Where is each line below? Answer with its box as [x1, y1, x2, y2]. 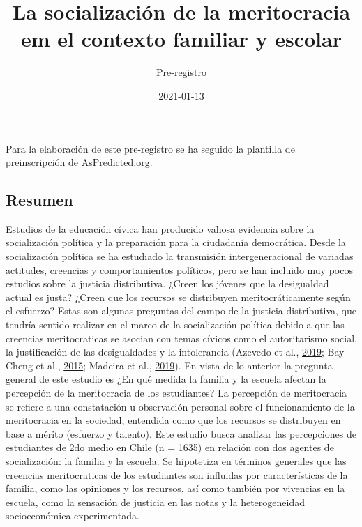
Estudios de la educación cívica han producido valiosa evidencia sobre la [6, 221, 315, 236]
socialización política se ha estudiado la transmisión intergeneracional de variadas [6, 249, 354, 263]
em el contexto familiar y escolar [21, 24, 342, 53]
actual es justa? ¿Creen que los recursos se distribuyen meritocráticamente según [6, 289, 351, 304]
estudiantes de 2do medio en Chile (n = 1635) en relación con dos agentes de [6, 440, 334, 455]
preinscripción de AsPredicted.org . [6, 155, 153, 169]
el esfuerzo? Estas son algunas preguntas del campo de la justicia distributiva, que [6, 303, 356, 318]
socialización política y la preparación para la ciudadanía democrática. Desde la [6, 235, 346, 250]
